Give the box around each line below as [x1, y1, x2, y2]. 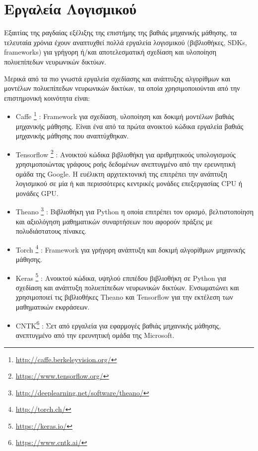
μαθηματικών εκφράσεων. [15, 302, 90, 312]
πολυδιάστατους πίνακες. [15, 226, 87, 236]
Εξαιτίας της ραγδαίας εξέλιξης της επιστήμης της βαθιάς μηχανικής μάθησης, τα [4, 27, 237, 38]
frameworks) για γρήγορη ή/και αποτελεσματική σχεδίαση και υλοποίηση [4, 47, 217, 57]
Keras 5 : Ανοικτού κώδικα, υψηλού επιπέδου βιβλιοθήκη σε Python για [15, 271, 226, 283]
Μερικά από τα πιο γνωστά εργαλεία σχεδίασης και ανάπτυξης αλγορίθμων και [4, 73, 231, 83]
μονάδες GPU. [15, 188, 59, 198]
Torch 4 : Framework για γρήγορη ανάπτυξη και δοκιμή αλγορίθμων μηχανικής [15, 243, 245, 255]
